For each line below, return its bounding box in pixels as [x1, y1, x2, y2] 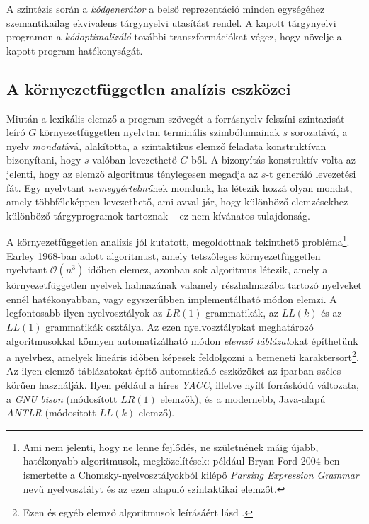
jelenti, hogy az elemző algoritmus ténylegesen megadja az [6, 166, 259, 181]
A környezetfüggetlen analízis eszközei [6, 77, 291, 99]
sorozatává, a [290, 125, 348, 139]
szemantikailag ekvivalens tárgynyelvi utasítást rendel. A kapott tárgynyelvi [6, 15, 336, 30]
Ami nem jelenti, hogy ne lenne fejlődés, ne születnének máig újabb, [23, 439, 319, 454]
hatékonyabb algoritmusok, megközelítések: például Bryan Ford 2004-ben [23, 453, 340, 468]
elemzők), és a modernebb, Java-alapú [160, 391, 326, 406]
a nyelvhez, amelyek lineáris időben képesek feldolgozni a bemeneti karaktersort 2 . [6, 348, 359, 364]
